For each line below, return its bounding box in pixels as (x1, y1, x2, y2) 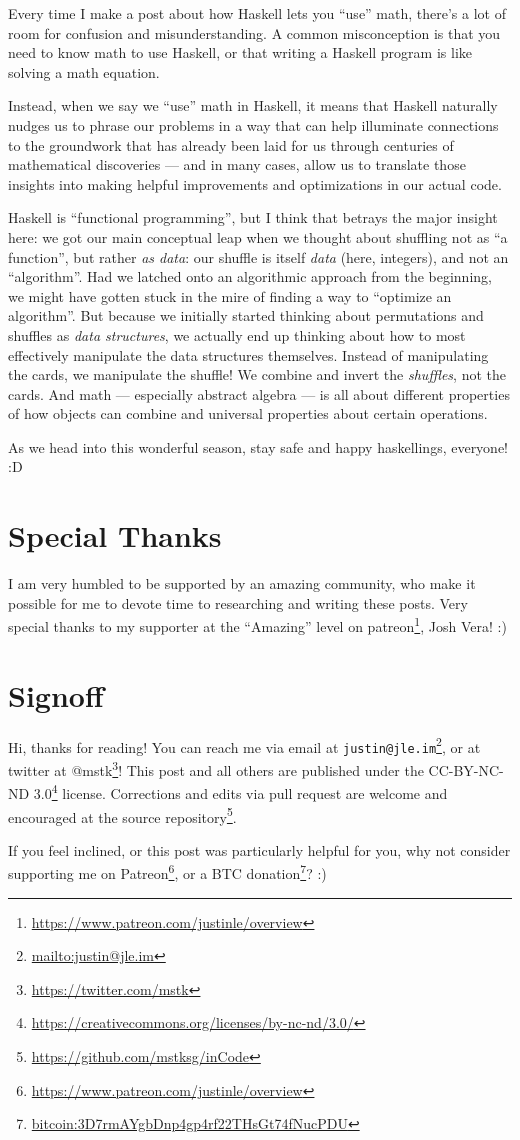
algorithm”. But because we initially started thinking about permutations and (8, 305, 484, 326)
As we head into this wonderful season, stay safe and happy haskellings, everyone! (8, 436, 509, 457)
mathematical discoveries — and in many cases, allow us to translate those (8, 154, 466, 175)
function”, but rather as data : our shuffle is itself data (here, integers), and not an (8, 246, 509, 267)
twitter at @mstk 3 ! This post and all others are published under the (8, 757, 424, 780)
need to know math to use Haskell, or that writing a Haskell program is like (8, 42, 472, 63)
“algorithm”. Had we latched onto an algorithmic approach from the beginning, (8, 266, 492, 287)
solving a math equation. (8, 61, 160, 82)
